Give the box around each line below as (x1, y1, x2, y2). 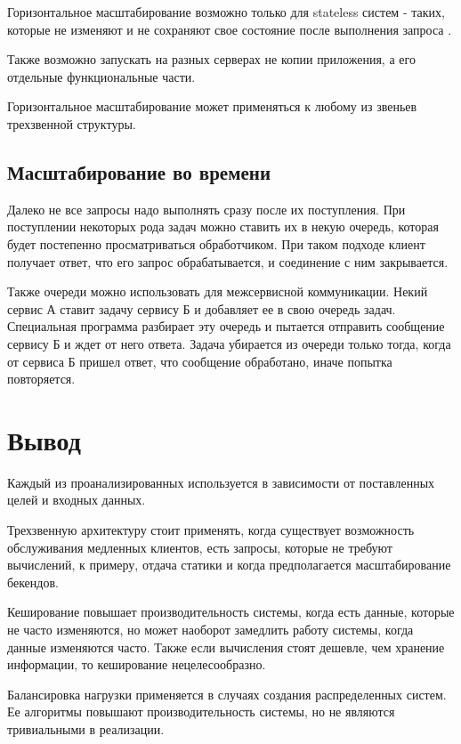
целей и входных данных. (7, 490, 146, 509)
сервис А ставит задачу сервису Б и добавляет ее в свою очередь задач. (7, 299, 396, 318)
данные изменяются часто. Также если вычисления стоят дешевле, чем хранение (7, 637, 445, 656)
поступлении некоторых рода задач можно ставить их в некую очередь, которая (7, 217, 439, 236)
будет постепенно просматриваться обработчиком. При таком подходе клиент (7, 234, 425, 253)
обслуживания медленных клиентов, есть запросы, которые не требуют (7, 538, 392, 556)
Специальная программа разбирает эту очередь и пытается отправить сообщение (7, 317, 445, 336)
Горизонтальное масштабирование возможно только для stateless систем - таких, (7, 3, 445, 20)
